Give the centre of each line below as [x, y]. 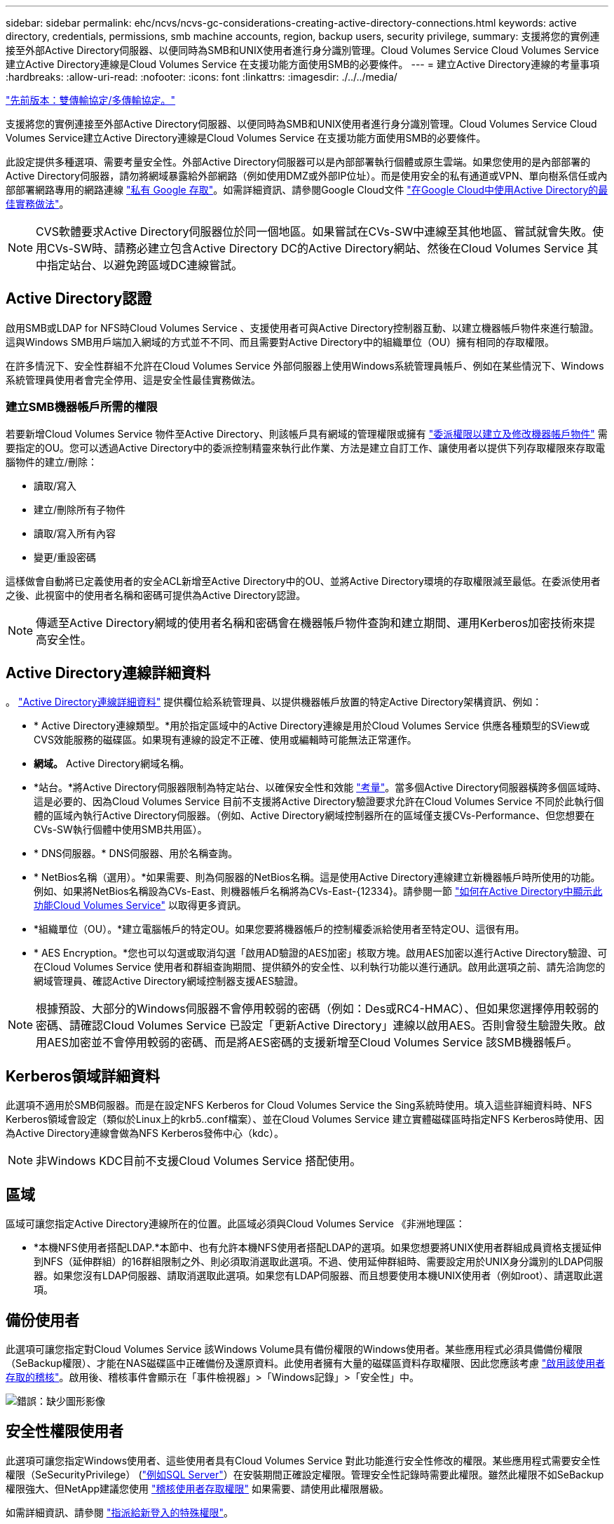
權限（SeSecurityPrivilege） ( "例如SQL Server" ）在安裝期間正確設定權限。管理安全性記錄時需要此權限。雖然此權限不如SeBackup [305, 1474]
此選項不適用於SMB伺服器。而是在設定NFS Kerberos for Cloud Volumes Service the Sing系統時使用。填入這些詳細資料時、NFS [299, 1105]
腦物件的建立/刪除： [52, 461]
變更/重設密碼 [65, 557]
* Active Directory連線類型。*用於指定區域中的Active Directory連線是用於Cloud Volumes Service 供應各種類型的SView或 [312, 726]
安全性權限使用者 [64, 1431]
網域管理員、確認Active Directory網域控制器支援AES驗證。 [169, 981]
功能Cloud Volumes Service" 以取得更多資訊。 [140, 905]
